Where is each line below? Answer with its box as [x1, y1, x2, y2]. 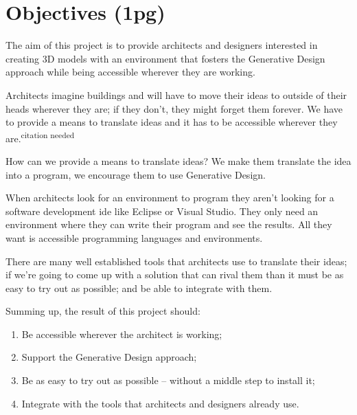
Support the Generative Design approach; [21, 350, 197, 364]
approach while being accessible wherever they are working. [5, 65, 255, 79]
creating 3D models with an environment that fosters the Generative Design [5, 51, 325, 65]
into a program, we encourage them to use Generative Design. [5, 167, 266, 181]
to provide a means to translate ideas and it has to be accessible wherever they [5, 115, 338, 129]
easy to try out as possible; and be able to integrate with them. [5, 280, 273, 295]
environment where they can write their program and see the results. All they [5, 217, 332, 232]
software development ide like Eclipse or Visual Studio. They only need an [5, 203, 319, 218]
